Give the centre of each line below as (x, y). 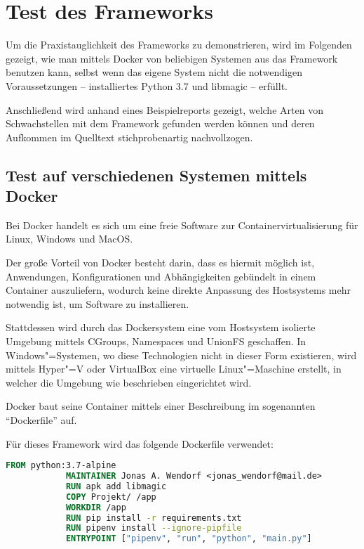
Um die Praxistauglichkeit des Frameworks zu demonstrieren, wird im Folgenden (179, 45)
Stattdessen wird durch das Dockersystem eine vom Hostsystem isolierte (161, 327)
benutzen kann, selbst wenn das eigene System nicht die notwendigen (154, 72)
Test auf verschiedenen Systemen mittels (156, 175)
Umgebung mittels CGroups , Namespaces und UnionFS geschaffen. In (156, 341)
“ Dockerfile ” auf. (41, 420)
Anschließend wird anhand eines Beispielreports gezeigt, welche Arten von (164, 109)
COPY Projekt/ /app (111, 497)
